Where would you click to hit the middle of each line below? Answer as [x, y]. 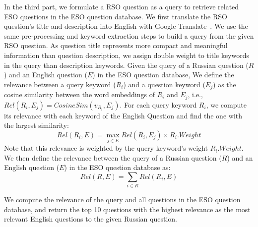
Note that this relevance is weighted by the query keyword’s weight [106, 148]
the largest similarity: [36, 125]
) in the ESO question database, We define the [163, 75]
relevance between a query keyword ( [60, 84]
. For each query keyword [158, 104]
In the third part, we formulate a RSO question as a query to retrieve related [122, 6]
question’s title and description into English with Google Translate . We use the [126, 26]
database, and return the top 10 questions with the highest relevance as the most [127, 209]
